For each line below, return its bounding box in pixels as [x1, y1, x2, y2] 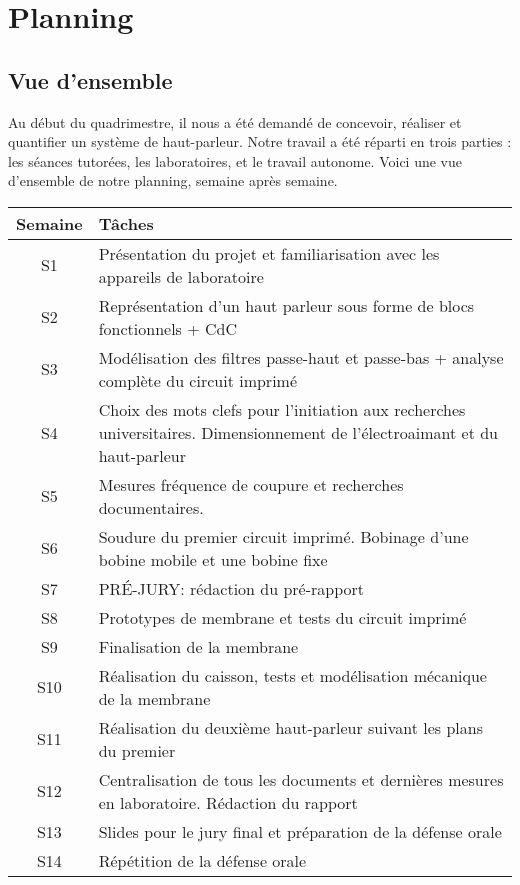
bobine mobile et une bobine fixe [98, 547, 328, 571]
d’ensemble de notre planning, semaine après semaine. [8, 170, 338, 191]
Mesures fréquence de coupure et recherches [98, 472, 404, 496]
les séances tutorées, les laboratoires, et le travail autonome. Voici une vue [8, 150, 463, 171]
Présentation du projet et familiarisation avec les [98, 241, 440, 265]
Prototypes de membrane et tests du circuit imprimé [98, 605, 467, 629]
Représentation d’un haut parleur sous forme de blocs [98, 293, 475, 317]
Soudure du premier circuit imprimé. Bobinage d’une [98, 524, 469, 548]
